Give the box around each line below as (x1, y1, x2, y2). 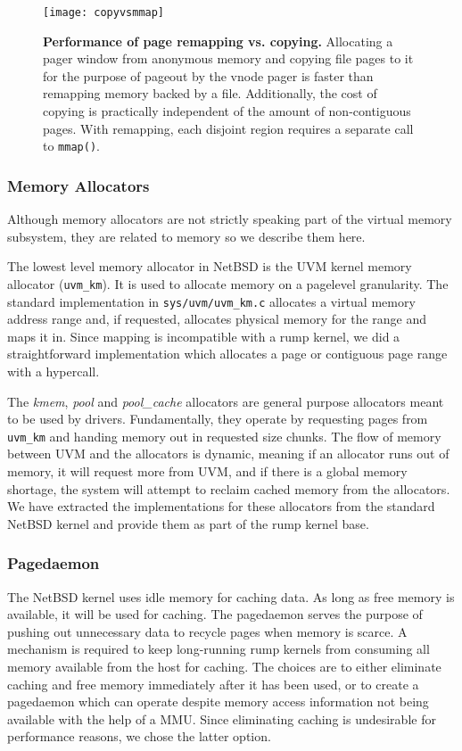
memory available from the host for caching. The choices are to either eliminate (7, 656, 441, 675)
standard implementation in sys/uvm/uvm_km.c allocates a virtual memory (7, 292, 416, 310)
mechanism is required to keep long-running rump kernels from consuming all (7, 640, 430, 658)
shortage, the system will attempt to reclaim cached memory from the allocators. (7, 479, 450, 498)
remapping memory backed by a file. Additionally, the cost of (43, 84, 377, 103)
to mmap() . (43, 136, 100, 155)
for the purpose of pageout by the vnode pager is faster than (43, 66, 374, 85)
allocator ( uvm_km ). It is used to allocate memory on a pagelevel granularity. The (7, 274, 449, 293)
